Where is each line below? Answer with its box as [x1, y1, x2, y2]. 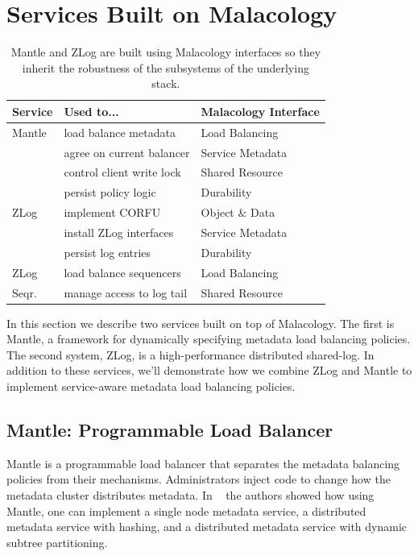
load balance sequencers [64, 263, 181, 280]
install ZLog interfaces [64, 223, 174, 240]
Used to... [64, 102, 119, 119]
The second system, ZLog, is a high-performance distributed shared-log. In [6, 346, 375, 363]
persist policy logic [64, 184, 156, 201]
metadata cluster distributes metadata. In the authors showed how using [6, 486, 375, 503]
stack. [151, 75, 180, 92]
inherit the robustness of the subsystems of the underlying [22, 59, 309, 76]
